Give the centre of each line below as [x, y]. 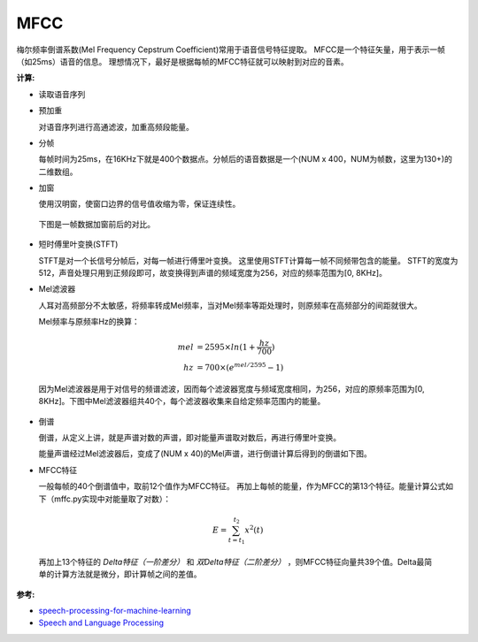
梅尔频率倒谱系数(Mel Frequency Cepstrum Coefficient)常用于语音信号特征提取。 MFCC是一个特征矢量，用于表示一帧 [231, 50]
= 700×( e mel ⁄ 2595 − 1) [240, 367]
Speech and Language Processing [101, 623]
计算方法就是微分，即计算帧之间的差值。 [127, 574]
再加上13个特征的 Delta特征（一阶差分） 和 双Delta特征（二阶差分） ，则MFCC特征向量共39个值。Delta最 [231, 562]
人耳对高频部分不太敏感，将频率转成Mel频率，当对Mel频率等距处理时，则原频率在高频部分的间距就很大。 [230, 305]
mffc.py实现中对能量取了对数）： [112, 499]
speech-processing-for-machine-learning [115, 611]
